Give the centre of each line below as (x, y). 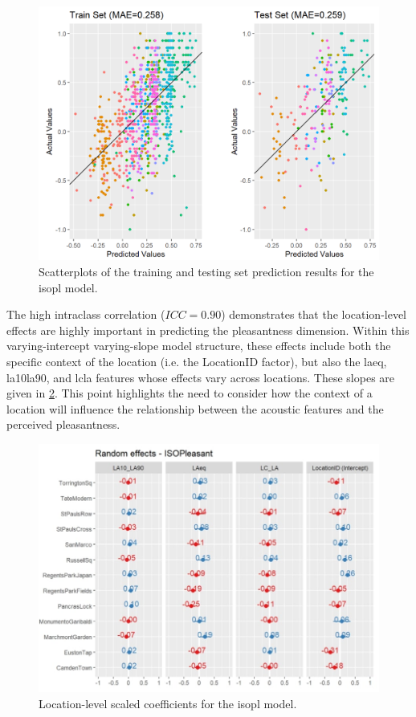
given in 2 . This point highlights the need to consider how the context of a (190, 393)
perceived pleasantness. (63, 424)
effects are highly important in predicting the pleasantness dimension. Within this (208, 330)
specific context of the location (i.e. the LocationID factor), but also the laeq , (197, 361)
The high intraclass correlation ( (86, 314)
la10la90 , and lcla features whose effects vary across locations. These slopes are (201, 377)
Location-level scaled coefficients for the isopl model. (168, 703)
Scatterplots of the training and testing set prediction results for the (206, 271)
